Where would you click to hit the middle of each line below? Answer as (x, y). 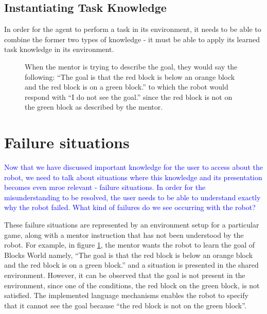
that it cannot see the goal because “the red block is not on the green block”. (125, 305)
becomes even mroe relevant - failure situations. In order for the (105, 187)
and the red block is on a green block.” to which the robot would (127, 87)
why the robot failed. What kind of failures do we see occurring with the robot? (130, 207)
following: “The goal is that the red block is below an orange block (130, 76)
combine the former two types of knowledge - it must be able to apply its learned (132, 39)
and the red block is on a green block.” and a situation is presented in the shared (131, 265)
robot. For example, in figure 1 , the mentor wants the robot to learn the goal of (130, 245)
